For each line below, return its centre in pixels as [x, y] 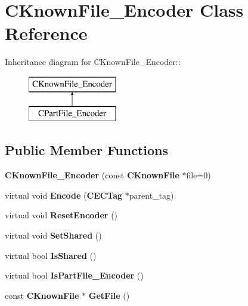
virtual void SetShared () [53, 235]
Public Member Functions [86, 150]
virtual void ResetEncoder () [61, 215]
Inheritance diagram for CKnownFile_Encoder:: [93, 62]
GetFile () [109, 295]
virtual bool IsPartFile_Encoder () [74, 275]
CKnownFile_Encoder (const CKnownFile [92, 175]
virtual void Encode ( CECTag [64, 195]
